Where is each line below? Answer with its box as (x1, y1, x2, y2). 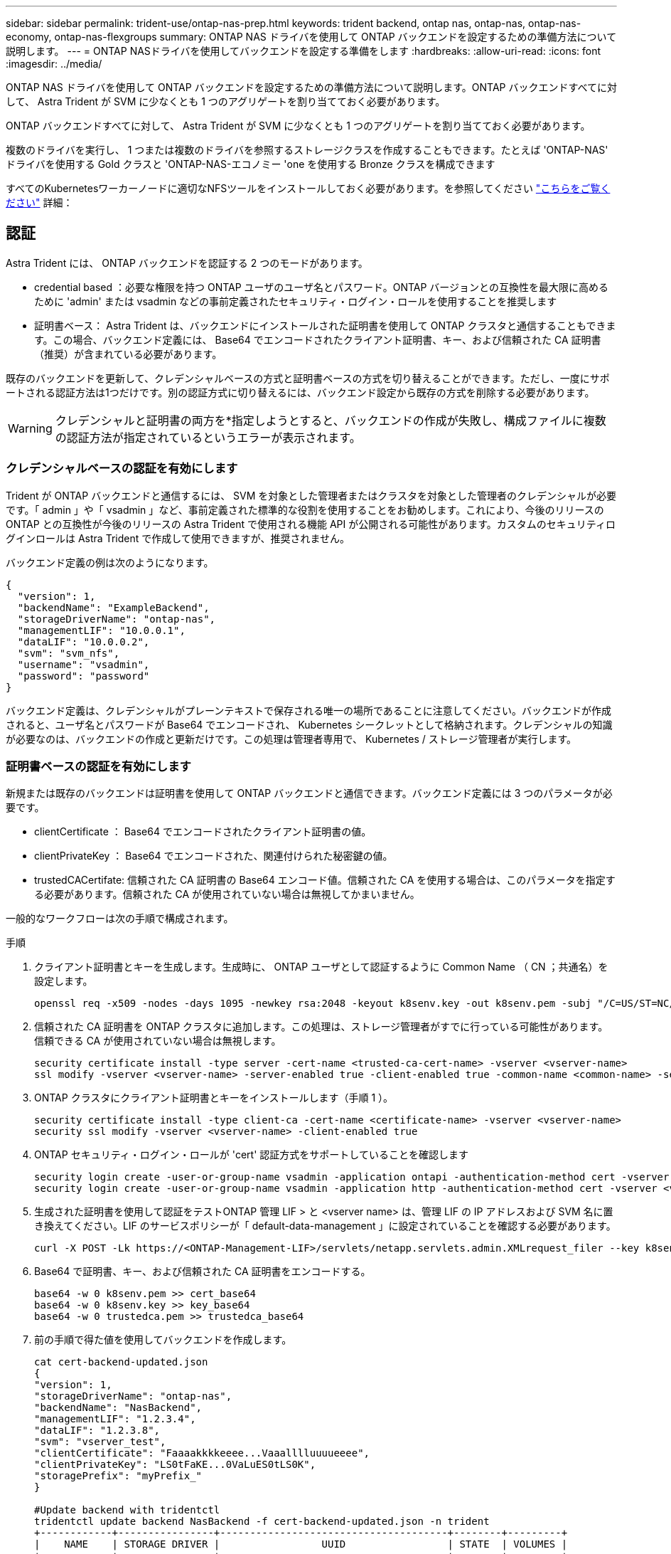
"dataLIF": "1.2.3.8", (34, 1424, 161, 1437)
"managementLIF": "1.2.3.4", (34, 1413, 196, 1425)
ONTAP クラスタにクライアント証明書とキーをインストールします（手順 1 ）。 (34, 1091, 394, 1104)
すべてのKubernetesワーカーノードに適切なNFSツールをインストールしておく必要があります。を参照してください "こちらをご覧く (6, 182, 611, 194)
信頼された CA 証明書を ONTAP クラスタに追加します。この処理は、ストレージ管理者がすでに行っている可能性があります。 (34, 1020, 608, 1033)
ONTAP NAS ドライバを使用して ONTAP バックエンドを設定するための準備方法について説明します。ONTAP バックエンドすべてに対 (6, 81, 617, 93)
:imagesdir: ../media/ (6, 58, 102, 70)
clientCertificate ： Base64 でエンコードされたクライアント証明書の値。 (34, 825, 372, 838)
